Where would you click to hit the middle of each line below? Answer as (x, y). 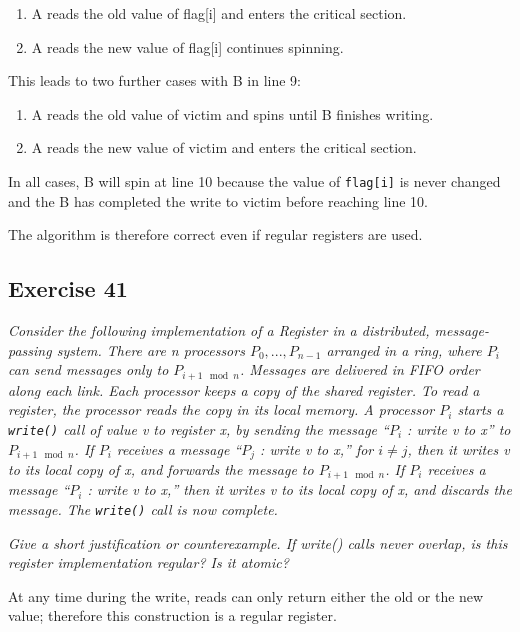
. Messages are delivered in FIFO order (359, 369)
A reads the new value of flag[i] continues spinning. (187, 46)
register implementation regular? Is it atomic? (148, 562)
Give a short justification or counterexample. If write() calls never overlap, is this (258, 542)
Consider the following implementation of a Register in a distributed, (219, 330)
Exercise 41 (68, 288)
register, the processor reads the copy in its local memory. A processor (221, 409)
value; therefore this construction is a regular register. (172, 615)
